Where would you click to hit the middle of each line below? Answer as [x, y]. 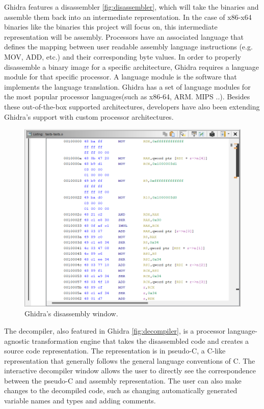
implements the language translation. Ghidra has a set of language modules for [127, 86]
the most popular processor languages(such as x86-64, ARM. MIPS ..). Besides [127, 97]
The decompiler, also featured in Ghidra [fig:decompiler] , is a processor [115, 330]
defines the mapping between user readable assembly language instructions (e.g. [128, 47]
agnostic [17, 340]
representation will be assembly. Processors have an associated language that [124, 36]
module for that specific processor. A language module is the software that [121, 77]
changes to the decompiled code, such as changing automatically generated [121, 390]
